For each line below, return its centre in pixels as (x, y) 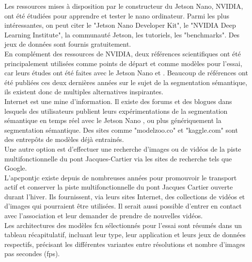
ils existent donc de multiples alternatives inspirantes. (84, 92)
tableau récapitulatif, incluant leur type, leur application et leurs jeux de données (125, 235)
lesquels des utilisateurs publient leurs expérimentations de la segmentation (116, 111)
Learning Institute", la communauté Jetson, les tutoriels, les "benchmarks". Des (122, 34)
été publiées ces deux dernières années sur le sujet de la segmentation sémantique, (126, 82)
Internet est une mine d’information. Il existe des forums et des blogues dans (118, 101)
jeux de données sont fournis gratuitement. (68, 44)
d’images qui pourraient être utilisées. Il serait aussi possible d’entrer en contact (123, 206)
